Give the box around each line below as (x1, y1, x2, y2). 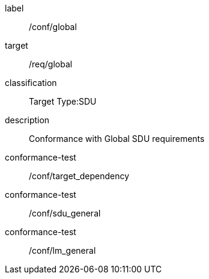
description (5, 115, 50, 125)
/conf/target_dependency (29, 171, 130, 181)
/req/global (29, 59, 73, 69)
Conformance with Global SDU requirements (29, 133, 205, 144)
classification (5, 78, 57, 88)
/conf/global (29, 22, 77, 32)
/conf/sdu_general (29, 208, 101, 218)
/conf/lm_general (29, 245, 96, 256)
